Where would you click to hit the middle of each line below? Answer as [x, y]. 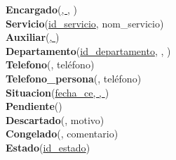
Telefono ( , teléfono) [50, 64]
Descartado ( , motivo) [55, 119]
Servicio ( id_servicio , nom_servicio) [85, 23]
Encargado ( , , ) [42, 9]
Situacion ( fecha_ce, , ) [57, 92]
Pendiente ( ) [34, 106]
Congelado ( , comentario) [62, 134]
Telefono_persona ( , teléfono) [74, 78]
